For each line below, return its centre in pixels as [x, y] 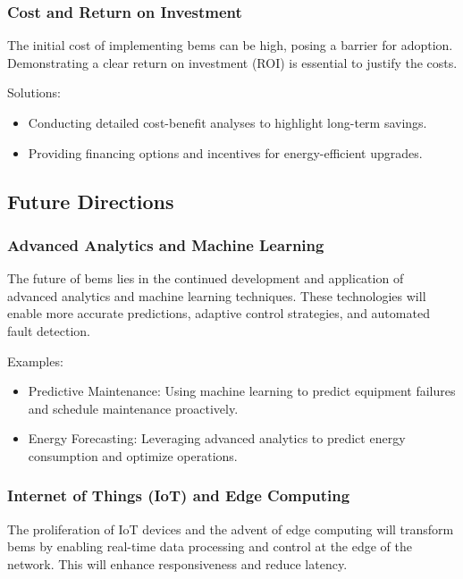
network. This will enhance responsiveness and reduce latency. [177, 563]
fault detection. [49, 330]
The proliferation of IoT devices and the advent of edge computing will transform [231, 529]
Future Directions [91, 201]
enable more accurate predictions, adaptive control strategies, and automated [219, 313]
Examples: [35, 361]
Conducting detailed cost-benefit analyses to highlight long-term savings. [227, 122]
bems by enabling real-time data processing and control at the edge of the [210, 546]
